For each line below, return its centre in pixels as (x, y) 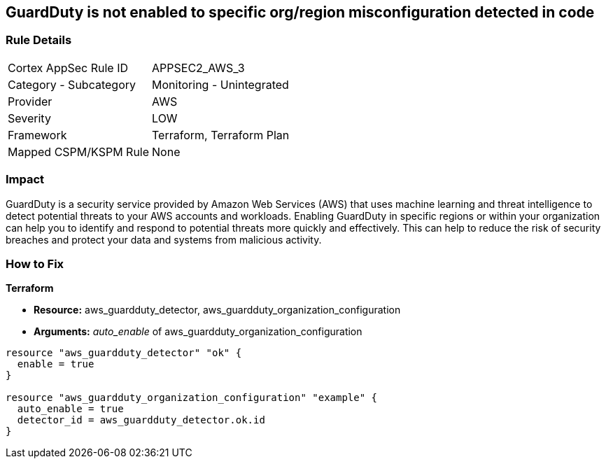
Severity (29, 118)
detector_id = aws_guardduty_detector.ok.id (141, 420)
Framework (37, 135)
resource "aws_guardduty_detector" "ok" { (124, 353)
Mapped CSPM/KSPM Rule (79, 152)
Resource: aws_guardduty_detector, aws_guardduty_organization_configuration (217, 310)
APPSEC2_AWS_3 (198, 68)
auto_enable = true (70, 409)
